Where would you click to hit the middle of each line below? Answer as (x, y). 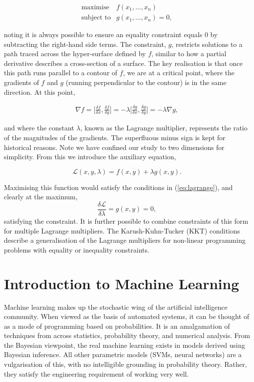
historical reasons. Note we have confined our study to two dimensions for (114, 147)
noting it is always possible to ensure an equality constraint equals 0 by (111, 34)
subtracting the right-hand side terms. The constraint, (85, 44)
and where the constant (39, 128)
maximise (95, 8)
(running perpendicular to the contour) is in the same (146, 82)
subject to (96, 18)
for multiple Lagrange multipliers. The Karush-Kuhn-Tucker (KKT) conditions (122, 230)
